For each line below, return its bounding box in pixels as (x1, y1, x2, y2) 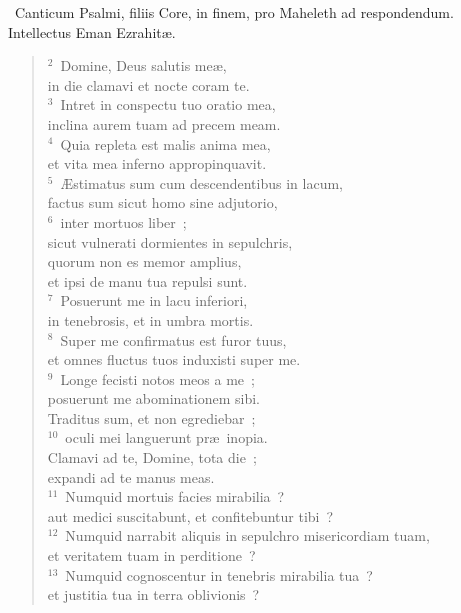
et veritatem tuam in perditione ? (47, 545, 256, 566)
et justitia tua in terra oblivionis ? (47, 584, 260, 605)
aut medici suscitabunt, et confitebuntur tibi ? (47, 505, 334, 526)
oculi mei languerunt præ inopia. (65, 427, 268, 448)
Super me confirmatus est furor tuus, (60, 329, 287, 350)
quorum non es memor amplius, (47, 251, 242, 272)
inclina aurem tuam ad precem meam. (47, 113, 281, 134)
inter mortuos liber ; (60, 211, 187, 232)
